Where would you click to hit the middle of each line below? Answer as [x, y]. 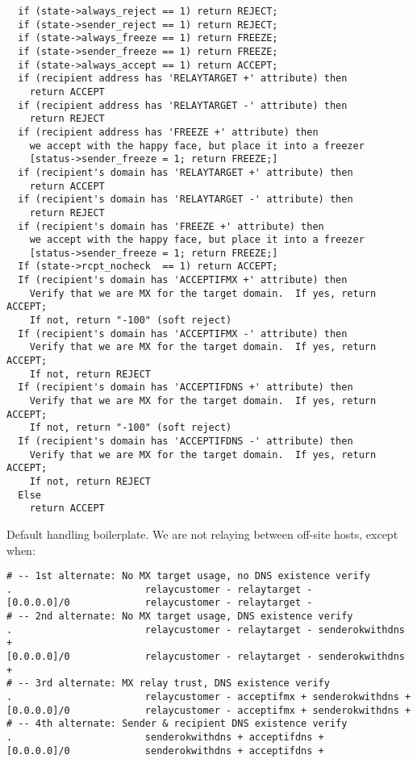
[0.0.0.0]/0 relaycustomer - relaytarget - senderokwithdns [206, 657]
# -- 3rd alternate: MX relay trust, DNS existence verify [168, 684]
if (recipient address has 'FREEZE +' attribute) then [168, 132]
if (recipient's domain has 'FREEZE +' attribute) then [171, 226]
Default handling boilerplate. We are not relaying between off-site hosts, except [202, 534]
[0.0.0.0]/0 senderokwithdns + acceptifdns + [165, 750]
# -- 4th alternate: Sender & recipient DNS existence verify [177, 724]
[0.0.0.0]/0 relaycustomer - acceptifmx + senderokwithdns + [209, 710]
